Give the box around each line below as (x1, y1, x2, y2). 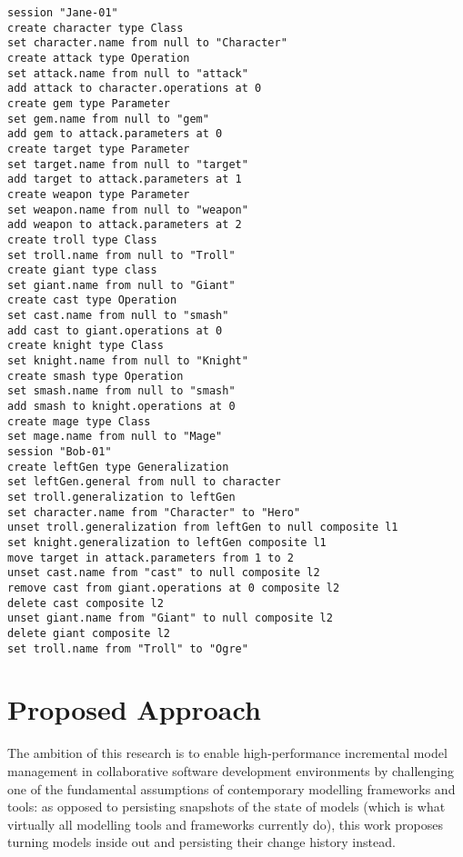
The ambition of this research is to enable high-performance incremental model (7, 743, 448, 762)
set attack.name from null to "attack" (7, 66, 248, 80)
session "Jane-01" (7, 6, 118, 19)
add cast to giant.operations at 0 (7, 324, 223, 337)
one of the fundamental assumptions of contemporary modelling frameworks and (7, 779, 456, 798)
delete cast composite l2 (7, 596, 164, 610)
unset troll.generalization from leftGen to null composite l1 (7, 521, 398, 534)
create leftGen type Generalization (7, 460, 229, 473)
